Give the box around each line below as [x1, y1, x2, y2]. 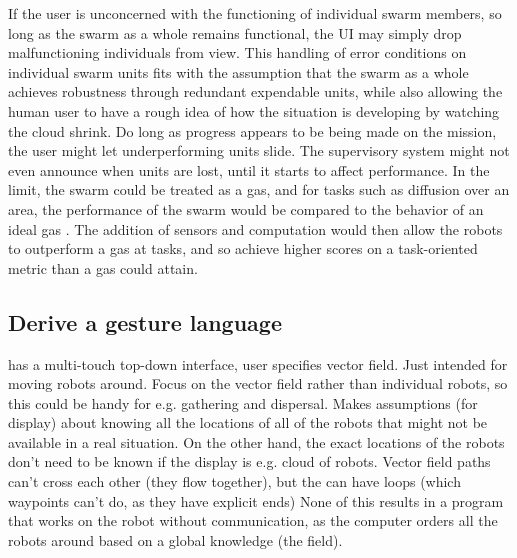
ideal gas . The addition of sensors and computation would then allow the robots [8, 218, 503, 239]
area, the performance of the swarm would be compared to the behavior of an [8, 198, 484, 219]
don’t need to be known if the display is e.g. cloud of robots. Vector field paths [8, 451, 491, 472]
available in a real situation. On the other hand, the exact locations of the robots [8, 431, 505, 452]
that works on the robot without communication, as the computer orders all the [8, 510, 498, 531]
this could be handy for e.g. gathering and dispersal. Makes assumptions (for [8, 392, 478, 413]
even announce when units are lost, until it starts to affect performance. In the [8, 159, 490, 180]
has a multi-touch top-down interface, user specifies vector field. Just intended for [8, 353, 508, 374]
